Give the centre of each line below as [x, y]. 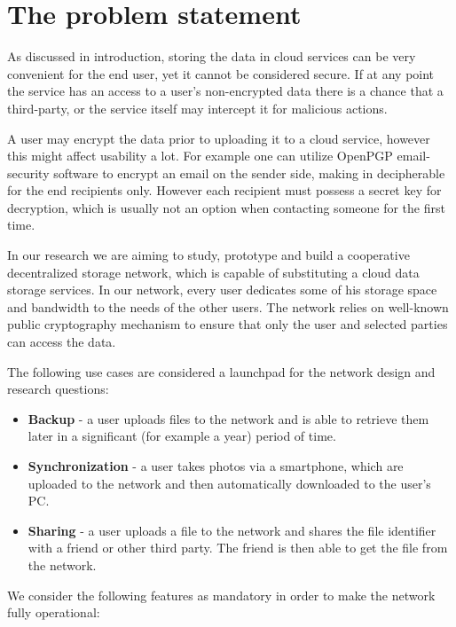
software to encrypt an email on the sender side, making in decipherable [249, 172]
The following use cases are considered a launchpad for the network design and [221, 371]
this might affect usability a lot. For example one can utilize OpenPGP [200, 156]
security [28, 172]
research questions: [58, 389]
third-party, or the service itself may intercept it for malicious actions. [197, 108]
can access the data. [62, 342]
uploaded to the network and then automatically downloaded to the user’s [229, 483]
